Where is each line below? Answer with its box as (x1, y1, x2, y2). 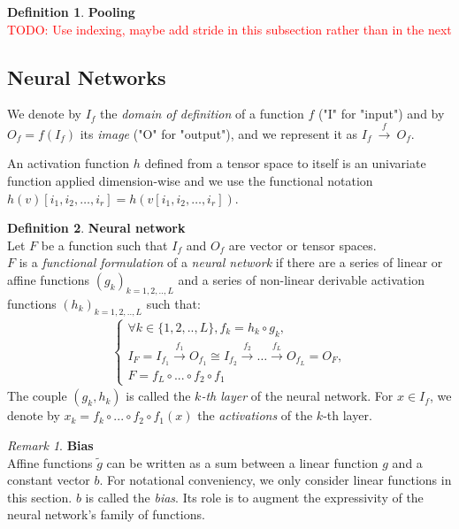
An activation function (7, 154, 130, 172)
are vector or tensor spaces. (228, 235, 377, 254)
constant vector (7, 471, 90, 489)
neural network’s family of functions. (7, 505, 205, 524)
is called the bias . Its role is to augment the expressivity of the (85, 487, 424, 506)
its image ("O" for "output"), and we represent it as (80, 124, 358, 142)
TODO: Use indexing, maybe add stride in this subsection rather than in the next (7, 19, 452, 38)
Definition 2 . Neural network (7, 218, 186, 237)
